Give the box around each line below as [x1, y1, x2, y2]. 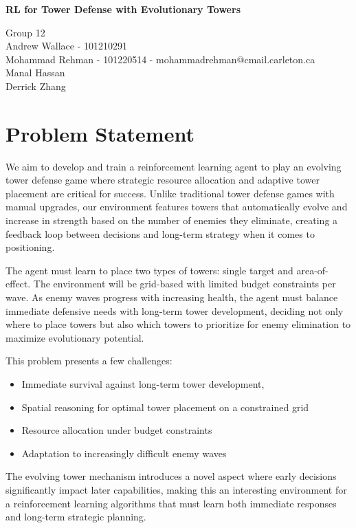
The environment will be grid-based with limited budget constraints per [33, 276, 336, 291]
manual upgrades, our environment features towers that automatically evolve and [5, 199, 348, 214]
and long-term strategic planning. [5, 509, 146, 524]
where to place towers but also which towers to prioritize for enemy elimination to [5, 317, 351, 331]
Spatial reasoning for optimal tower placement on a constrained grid [21, 399, 309, 414]
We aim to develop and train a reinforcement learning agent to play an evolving [5, 159, 342, 173]
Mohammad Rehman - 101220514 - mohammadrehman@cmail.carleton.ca [5, 52, 315, 66]
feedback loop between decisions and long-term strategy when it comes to [5, 226, 315, 241]
